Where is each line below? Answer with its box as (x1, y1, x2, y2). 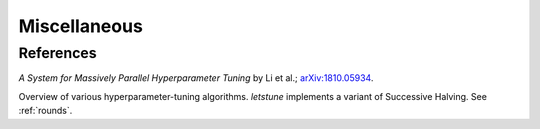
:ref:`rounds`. (18, 105, 73, 117)
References (18, 44, 97, 62)
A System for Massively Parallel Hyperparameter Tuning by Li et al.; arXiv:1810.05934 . (18, 72, 374, 84)
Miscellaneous (18, 15, 144, 37)
